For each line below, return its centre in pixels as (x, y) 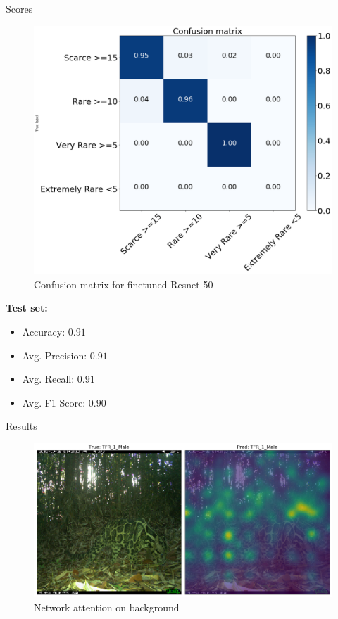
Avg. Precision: (55, 355)
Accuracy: (44, 331)
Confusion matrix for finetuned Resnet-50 (124, 284)
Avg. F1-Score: (54, 402)
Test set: (27, 308)
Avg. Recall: (48, 379)
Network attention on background (107, 607)
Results (21, 426)
